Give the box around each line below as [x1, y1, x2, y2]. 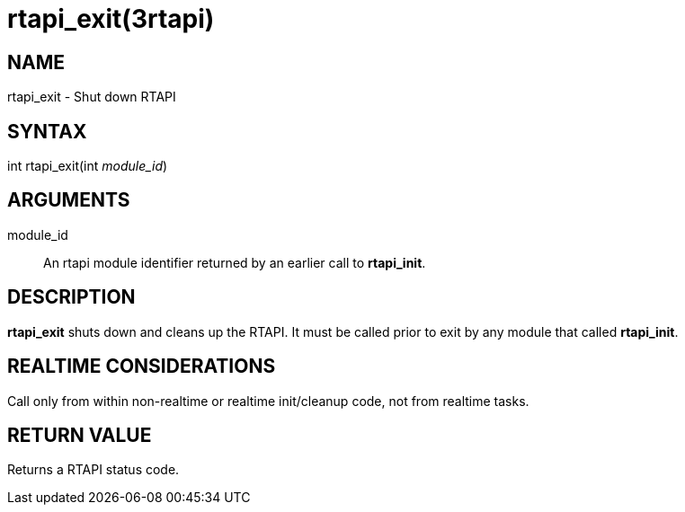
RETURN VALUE [7, 423, 152, 446]
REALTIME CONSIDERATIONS [7, 355, 276, 378]
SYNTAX [7, 119, 87, 143]
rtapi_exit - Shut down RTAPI [7, 89, 176, 105]
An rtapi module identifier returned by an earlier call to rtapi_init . [43, 254, 426, 270]
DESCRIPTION [7, 286, 136, 309]
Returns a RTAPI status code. [7, 462, 180, 478]
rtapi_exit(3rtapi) [7, 4, 215, 34]
